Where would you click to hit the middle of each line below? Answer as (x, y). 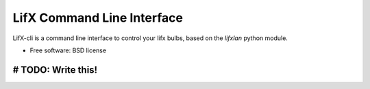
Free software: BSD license (68, 50)
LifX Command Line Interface (98, 18)
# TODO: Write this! (55, 70)
